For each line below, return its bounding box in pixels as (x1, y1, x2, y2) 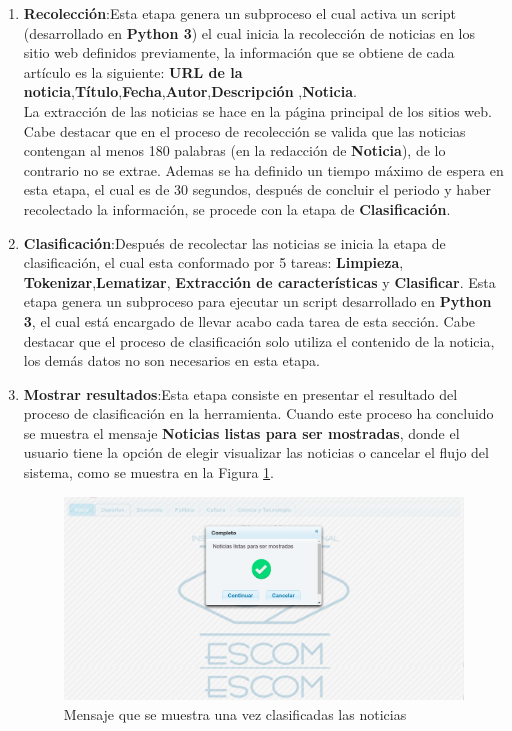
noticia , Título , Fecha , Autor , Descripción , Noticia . (23, 81, 357, 102)
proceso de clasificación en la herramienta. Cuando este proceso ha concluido (23, 403, 494, 424)
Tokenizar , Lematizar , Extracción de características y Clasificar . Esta (23, 271, 496, 292)
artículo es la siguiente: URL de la (23, 61, 243, 82)
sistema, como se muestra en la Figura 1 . (23, 462, 275, 483)
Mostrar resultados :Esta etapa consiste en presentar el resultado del (23, 383, 458, 404)
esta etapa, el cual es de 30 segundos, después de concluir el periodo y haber (23, 179, 492, 200)
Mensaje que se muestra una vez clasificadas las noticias (63, 703, 407, 724)
